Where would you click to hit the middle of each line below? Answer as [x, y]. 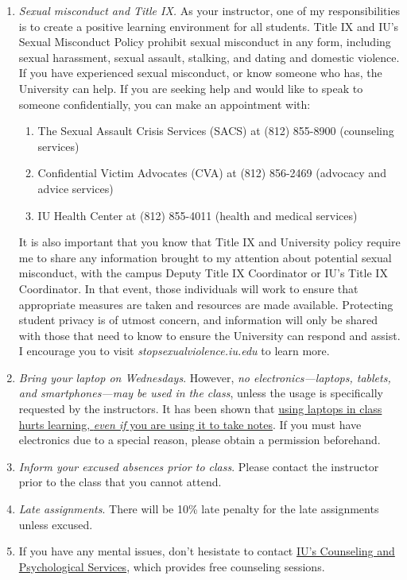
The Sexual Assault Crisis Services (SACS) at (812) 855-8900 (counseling [216, 131]
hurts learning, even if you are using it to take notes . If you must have [190, 424]
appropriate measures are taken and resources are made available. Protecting [206, 304]
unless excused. [56, 524]
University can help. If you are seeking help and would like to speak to [191, 88]
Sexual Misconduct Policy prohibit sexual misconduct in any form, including [205, 42]
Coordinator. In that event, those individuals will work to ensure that [188, 288]
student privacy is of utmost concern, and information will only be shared [198, 320]
